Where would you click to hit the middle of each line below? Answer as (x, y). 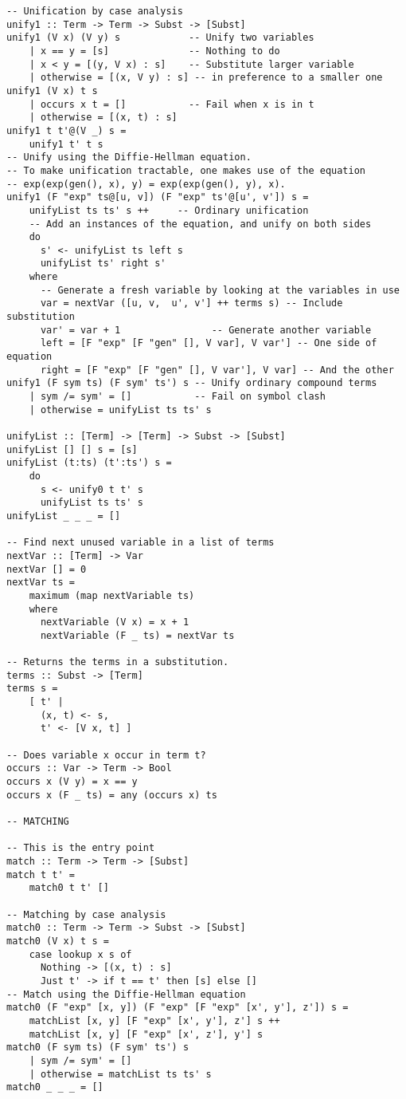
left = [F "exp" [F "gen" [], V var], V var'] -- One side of (209, 343)
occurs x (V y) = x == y (72, 782)
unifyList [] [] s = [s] (72, 449)
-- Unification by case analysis (95, 11)
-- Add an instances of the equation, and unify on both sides (200, 224)
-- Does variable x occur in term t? (106, 755)
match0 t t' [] (69, 888)
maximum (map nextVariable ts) (112, 595)
